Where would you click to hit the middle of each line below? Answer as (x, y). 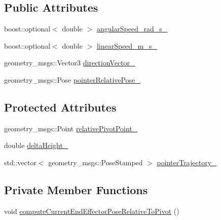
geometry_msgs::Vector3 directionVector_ (70, 63)
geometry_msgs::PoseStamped (96, 162)
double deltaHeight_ (36, 145)
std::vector (20, 162)
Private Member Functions (76, 189)
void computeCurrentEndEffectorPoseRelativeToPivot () (92, 211)
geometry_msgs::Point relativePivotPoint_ (71, 128)
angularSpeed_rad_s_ (132, 29)
